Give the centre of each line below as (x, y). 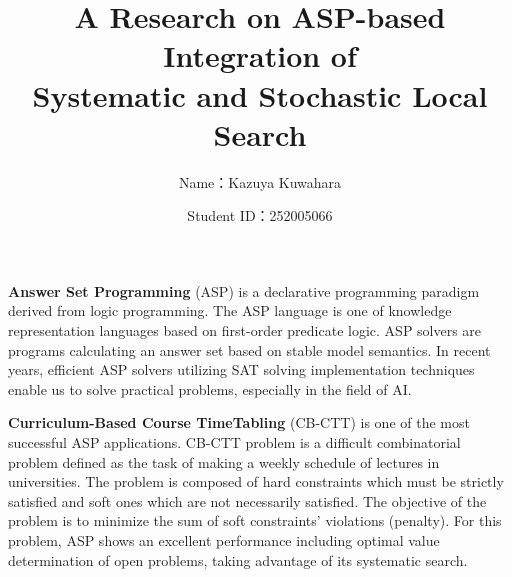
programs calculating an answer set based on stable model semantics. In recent (249, 349)
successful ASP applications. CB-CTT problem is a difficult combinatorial (234, 442)
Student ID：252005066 (260, 215)
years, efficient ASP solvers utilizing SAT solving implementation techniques (241, 369)
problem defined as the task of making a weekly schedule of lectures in (224, 461)
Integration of (260, 55)
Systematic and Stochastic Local (260, 94)
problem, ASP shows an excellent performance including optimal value (224, 540)
